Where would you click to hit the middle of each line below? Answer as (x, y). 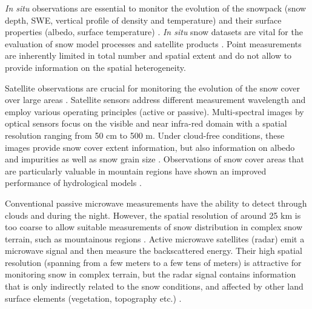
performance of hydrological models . (73, 183)
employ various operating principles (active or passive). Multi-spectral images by (154, 111)
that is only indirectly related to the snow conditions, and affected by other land (154, 286)
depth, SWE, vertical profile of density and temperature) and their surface (143, 20)
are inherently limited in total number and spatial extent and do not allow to (148, 55)
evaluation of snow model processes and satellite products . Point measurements (153, 43)
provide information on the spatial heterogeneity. (95, 67)
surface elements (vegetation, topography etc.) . (93, 298)
